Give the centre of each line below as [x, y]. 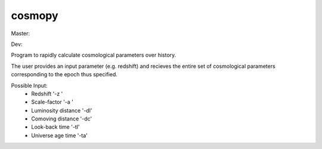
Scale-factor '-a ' [52, 102]
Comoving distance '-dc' [62, 119]
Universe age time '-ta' [59, 135]
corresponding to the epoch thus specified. [64, 74]
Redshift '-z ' [47, 94]
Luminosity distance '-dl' [62, 110]
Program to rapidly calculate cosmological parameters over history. [94, 55]
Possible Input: [29, 85]
